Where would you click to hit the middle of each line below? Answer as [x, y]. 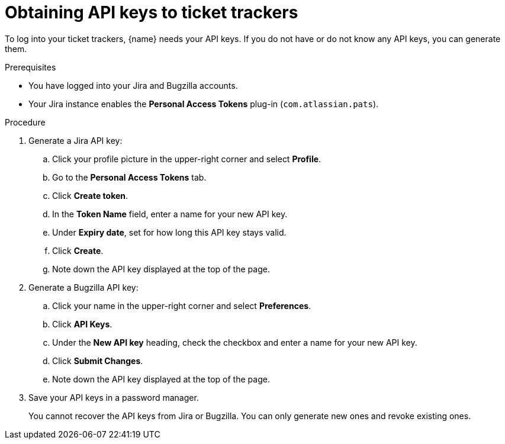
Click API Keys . [82, 324]
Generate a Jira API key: [75, 140]
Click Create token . [90, 195]
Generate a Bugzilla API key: [83, 287]
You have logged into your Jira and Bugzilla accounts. [133, 85]
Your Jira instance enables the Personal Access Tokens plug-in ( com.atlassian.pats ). [204, 104]
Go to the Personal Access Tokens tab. [129, 177]
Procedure [25, 122]
